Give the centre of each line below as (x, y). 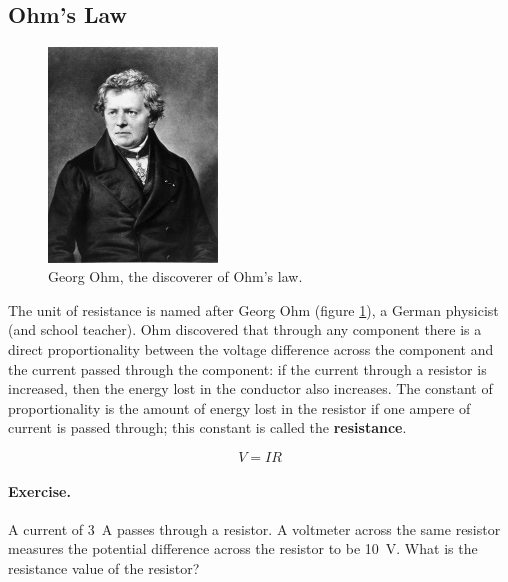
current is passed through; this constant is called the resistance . (207, 427)
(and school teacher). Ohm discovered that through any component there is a (245, 329)
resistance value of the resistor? (104, 567)
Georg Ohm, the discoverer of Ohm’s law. (175, 276)
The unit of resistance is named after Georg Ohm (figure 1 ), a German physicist (253, 309)
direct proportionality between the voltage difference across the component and (251, 348)
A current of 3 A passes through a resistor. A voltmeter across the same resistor (254, 528)
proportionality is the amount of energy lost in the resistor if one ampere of (239, 407)
